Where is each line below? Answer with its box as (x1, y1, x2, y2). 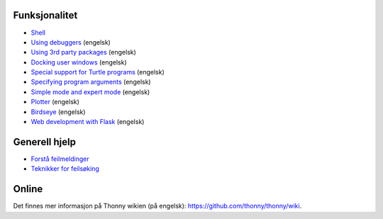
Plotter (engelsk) (30, 98, 79, 106)
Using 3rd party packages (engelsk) (30, 48, 136, 57)
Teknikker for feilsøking (30, 164, 99, 173)
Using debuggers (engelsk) (30, 38, 111, 46)
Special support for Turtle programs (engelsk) (30, 68, 165, 77)
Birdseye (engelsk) (30, 107, 86, 116)
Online (13, 183, 43, 195)
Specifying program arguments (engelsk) (30, 78, 152, 86)
